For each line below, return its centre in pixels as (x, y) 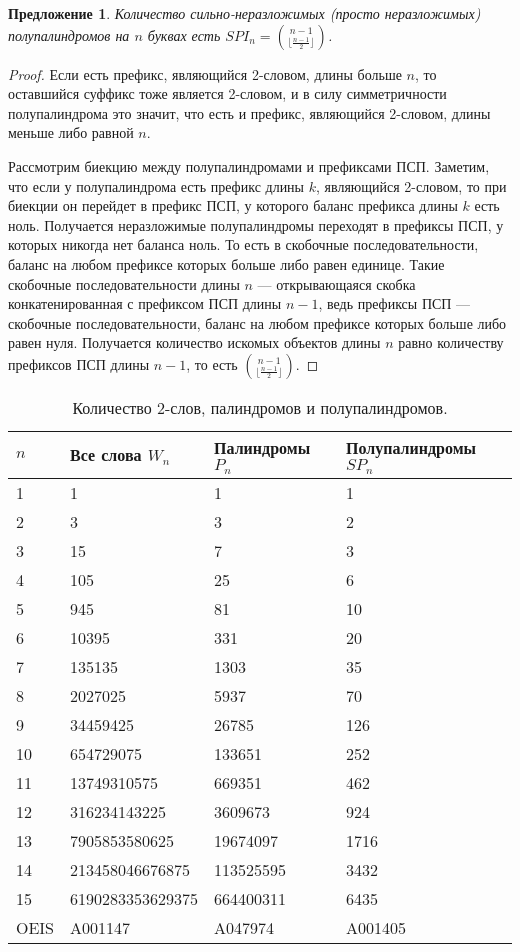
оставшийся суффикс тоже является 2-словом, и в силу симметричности (227, 93)
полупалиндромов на (69, 34)
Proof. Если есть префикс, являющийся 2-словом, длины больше (205, 73)
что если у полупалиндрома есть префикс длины (156, 185)
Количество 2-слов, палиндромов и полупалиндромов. (260, 407)
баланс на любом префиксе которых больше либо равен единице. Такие (226, 263)
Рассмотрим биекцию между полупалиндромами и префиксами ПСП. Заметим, (249, 165)
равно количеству (451, 342)
